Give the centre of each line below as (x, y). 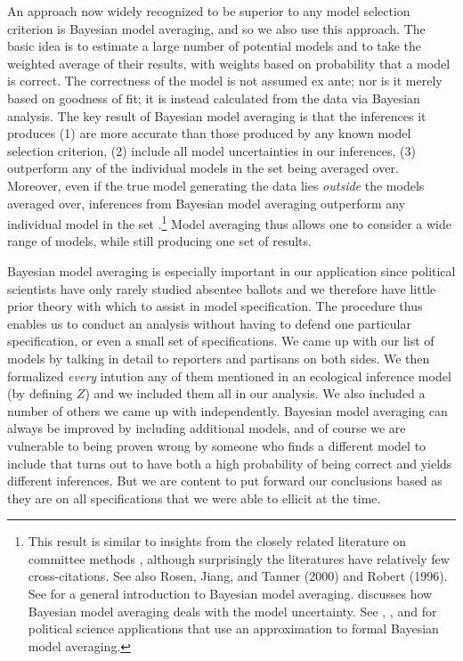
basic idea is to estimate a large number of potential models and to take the (215, 46)
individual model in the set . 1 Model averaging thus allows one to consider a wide (229, 222)
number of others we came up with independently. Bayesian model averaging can (227, 410)
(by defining (40, 393)
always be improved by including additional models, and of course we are (207, 428)
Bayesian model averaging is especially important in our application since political (231, 270)
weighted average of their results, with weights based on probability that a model (229, 63)
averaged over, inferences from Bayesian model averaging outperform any (207, 203)
